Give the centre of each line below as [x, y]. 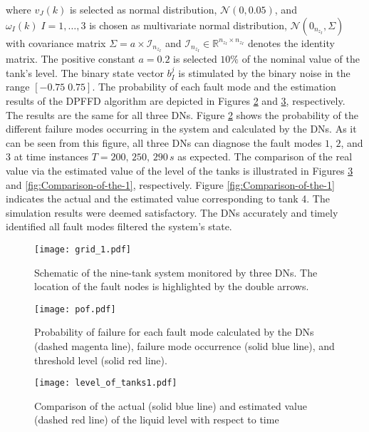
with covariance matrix [56, 42]
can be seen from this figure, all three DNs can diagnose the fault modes [164, 142]
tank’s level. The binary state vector [85, 72]
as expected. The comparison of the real [265, 156]
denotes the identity [291, 42]
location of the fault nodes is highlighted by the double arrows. [172, 286]
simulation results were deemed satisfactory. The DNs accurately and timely [172, 212]
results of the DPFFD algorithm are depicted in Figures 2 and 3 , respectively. [176, 100]
